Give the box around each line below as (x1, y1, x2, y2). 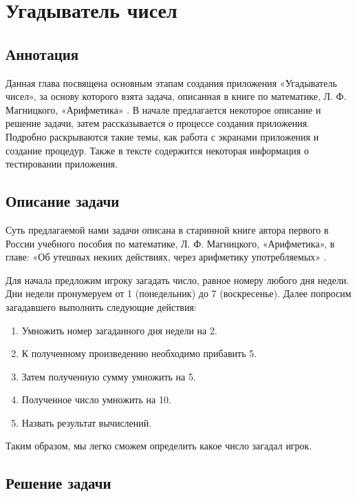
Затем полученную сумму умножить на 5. (21, 369, 196, 383)
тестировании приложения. (6, 156, 118, 171)
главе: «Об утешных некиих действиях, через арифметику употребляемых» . (6, 250, 327, 264)
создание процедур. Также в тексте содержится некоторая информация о (6, 143, 309, 157)
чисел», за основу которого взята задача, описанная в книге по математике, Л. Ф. (6, 89, 347, 103)
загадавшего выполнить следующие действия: (6, 299, 197, 314)
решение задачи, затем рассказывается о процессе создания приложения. (6, 116, 310, 130)
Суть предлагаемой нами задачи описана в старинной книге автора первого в (6, 222, 329, 236)
